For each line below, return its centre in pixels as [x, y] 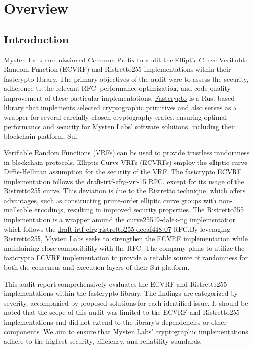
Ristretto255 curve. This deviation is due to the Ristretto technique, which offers [125, 191]
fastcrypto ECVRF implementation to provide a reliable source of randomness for [126, 257]
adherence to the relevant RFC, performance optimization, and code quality [117, 88]
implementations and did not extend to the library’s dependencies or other [115, 322]
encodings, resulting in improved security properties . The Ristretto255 [139, 210]
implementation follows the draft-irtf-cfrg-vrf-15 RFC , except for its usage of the [124, 181]
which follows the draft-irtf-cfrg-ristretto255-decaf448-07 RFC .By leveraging [117, 229]
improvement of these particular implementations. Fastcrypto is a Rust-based [119, 97]
